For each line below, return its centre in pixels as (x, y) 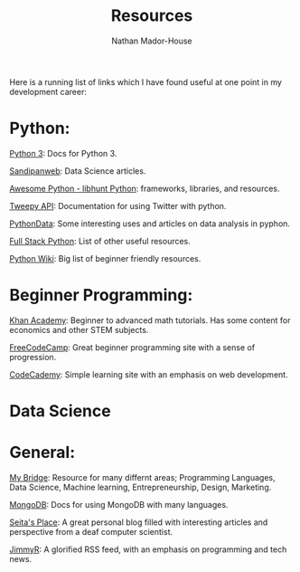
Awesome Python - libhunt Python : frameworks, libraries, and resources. (145, 188)
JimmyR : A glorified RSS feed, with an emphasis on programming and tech (148, 549)
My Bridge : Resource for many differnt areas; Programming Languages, (142, 477)
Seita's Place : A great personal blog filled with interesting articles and (139, 522)
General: (42, 453)
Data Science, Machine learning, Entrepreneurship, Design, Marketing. (141, 487)
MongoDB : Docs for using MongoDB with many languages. (119, 504)
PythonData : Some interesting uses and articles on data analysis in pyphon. (150, 224)
